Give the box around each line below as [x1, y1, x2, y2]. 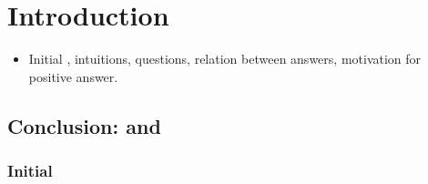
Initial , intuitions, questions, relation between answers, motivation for [28, 49, 422, 68]
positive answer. [28, 66, 118, 86]
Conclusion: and [7, 111, 161, 139]
